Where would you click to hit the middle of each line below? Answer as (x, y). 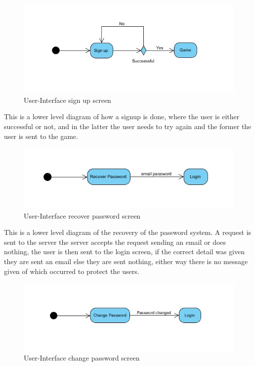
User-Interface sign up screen (67, 100)
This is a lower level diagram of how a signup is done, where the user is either (122, 116)
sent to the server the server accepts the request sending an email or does (115, 242)
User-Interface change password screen (82, 358)
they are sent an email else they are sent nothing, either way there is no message (126, 261)
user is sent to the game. (41, 136)
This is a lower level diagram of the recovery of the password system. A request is (128, 232)
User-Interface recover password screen (82, 215)
